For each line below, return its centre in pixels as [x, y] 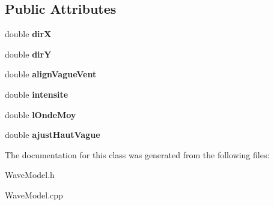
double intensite [37, 94]
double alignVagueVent [51, 74]
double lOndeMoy [41, 114]
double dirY [28, 54]
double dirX [28, 34]
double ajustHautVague [53, 135]
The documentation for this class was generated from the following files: [137, 154]
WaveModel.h [30, 175]
